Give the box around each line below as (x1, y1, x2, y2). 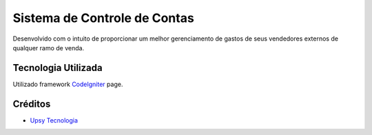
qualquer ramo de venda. (12, 43, 85, 52)
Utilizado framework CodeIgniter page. (12, 80, 123, 88)
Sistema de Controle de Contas (12, 10, 194, 25)
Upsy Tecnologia (30, 116, 79, 124)
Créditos (12, 98, 51, 110)
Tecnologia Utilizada (12, 62, 103, 74)
